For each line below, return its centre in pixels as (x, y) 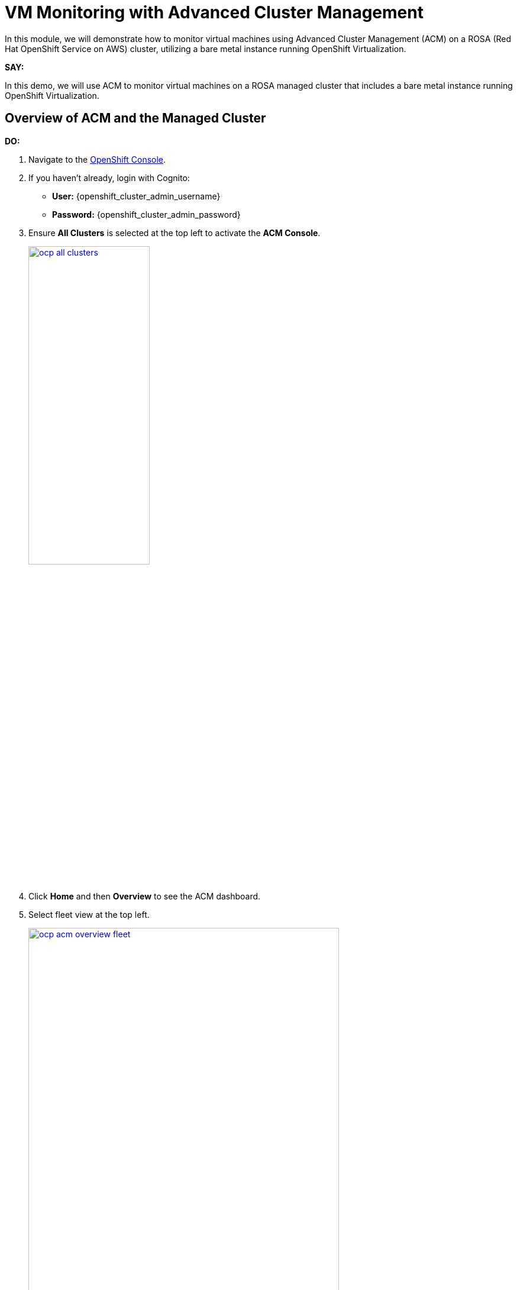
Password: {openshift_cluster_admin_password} (146, 214)
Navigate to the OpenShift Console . (97, 159)
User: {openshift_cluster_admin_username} (136, 196)
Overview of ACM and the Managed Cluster (135, 118)
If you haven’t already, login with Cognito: (109, 178)
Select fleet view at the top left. (89, 914)
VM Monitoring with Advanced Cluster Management (214, 12)
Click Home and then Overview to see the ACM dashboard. (145, 896)
